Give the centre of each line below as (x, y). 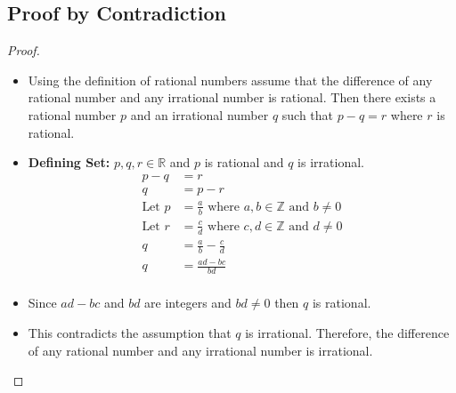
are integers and (188, 303)
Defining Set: (69, 162)
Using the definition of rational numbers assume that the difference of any (230, 80)
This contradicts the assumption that (130, 332)
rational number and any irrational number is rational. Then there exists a (232, 97)
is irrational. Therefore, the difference (347, 332)
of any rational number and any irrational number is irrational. (200, 350)
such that (308, 114)
